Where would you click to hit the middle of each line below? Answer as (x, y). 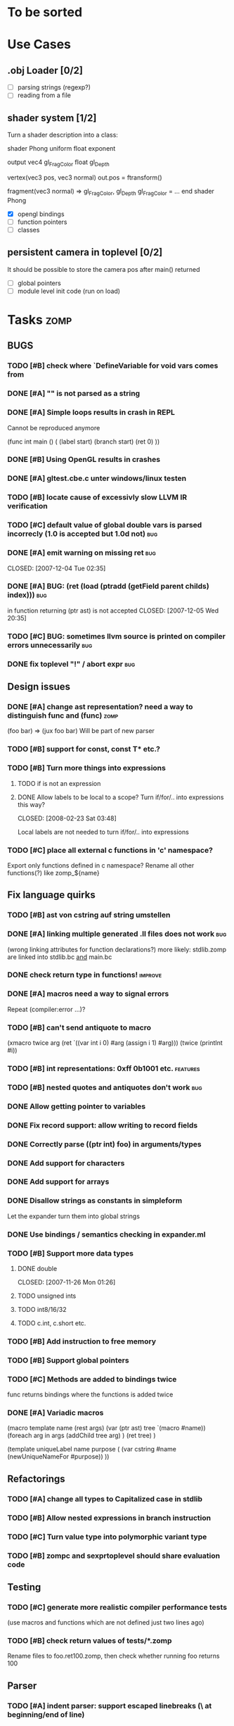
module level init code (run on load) (69, 291)
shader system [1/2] (52, 118)
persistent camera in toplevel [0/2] (85, 252)
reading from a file (44, 95)
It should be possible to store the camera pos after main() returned (104, 269)
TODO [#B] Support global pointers (68, 1360)
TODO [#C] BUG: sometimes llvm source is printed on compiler (117, 636)
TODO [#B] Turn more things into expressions (87, 768)
